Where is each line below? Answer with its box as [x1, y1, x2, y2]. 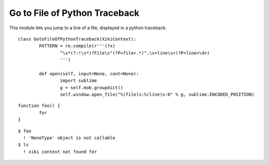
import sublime [60, 78, 97, 84]
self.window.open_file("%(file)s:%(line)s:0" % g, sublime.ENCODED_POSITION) [60, 92, 255, 98]
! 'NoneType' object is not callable [23, 135, 116, 141]
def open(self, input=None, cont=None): [39, 71, 139, 76]
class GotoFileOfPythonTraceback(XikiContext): [18, 36, 136, 42]
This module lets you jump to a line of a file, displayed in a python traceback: [9, 25, 167, 31]
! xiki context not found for [23, 149, 97, 155]
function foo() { [18, 103, 60, 109]
